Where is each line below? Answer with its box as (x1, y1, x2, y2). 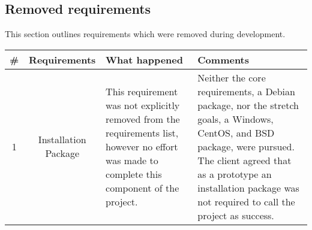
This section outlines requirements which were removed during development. (5, 28, 286, 40)
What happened (106, 52, 183, 66)
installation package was (197, 180, 299, 195)
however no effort (106, 139, 178, 153)
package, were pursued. (197, 139, 295, 153)
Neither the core (197, 70, 266, 84)
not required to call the (197, 194, 295, 208)
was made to (106, 153, 158, 167)
